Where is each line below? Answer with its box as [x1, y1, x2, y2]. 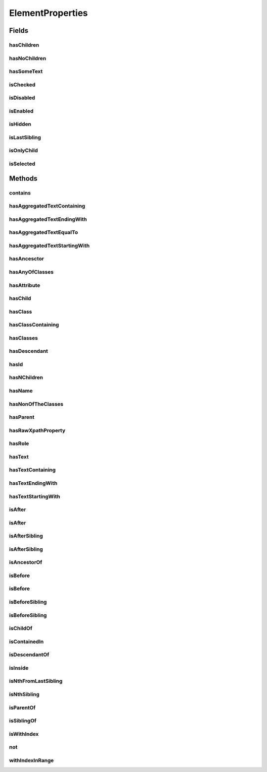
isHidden [9, 121, 32, 128]
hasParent [9, 414, 35, 421]
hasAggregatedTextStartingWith [9, 242, 90, 249]
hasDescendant [9, 348, 48, 355]
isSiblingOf [9, 717, 37, 724]
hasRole [9, 440, 29, 447]
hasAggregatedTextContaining [9, 202, 86, 209]
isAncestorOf [9, 559, 43, 566]
